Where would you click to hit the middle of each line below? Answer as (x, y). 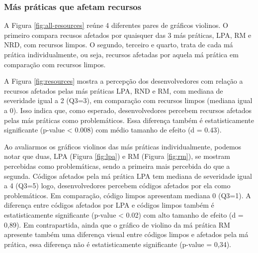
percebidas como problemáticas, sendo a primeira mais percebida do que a (117, 166)
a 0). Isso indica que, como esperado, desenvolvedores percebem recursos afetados (128, 110)
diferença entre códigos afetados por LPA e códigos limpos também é (109, 205)
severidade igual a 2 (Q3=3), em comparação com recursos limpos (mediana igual (128, 100)
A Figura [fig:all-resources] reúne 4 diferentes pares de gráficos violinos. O (116, 25)
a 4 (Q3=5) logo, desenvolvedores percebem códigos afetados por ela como (117, 186)
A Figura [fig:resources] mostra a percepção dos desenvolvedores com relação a (124, 81)
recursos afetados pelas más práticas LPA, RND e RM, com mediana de (114, 90)
